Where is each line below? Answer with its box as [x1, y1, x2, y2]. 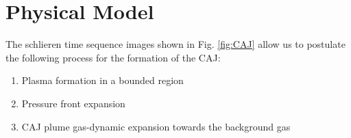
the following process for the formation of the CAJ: [5, 50, 221, 64]
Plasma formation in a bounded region [21, 73, 184, 87]
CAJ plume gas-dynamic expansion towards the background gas [21, 119, 291, 133]
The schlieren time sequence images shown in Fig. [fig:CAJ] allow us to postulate [5, 37, 346, 51]
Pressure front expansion [21, 96, 125, 110]
